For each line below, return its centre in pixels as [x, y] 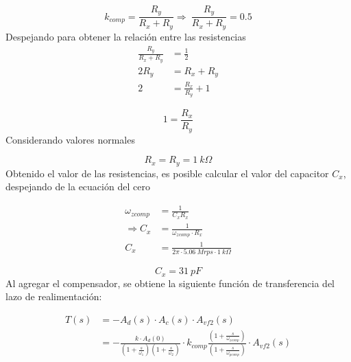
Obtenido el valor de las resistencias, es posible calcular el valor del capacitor [167, 173]
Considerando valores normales [70, 139]
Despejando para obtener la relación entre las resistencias [126, 36]
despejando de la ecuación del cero [78, 186]
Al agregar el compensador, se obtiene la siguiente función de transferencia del [170, 283]
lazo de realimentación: [54, 296]
